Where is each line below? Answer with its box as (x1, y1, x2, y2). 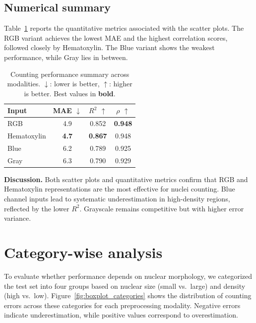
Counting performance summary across (10, 68, 129, 79)
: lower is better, (50, 78, 100, 89)
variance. (4, 213, 31, 223)
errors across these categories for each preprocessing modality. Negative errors (4, 300, 241, 310)
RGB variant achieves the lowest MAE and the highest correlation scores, (4, 32, 228, 43)
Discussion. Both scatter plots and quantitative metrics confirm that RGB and (4, 174, 248, 184)
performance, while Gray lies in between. (4, 52, 128, 62)
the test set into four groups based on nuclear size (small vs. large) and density (4, 280, 246, 291)
